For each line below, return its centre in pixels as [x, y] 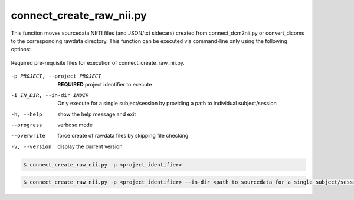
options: [21, 49]
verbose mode [75, 125]
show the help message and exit [97, 114]
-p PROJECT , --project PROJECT [56, 76]
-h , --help [27, 114]
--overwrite [28, 136]
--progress [27, 125]
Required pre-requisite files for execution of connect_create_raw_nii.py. [98, 62]
